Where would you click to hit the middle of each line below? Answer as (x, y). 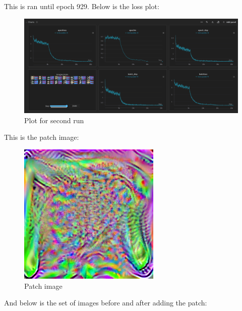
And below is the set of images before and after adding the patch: (106, 303)
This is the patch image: (42, 137)
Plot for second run (54, 120)
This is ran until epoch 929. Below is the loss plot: (82, 6)
